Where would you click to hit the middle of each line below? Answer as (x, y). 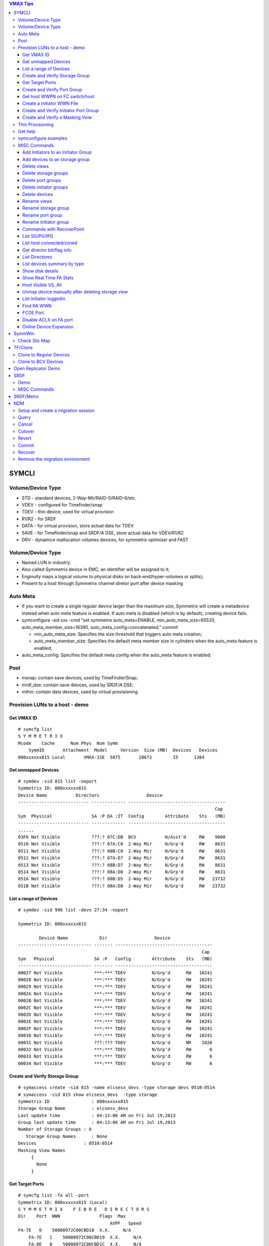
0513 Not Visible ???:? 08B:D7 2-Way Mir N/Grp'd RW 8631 (122, 865)
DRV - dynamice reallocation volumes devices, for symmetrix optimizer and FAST (105, 540)
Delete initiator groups (45, 187)
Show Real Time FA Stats (48, 278)
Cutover (26, 431)
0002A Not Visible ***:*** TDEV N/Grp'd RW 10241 (115, 994)
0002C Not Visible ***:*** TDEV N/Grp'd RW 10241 (115, 1008)
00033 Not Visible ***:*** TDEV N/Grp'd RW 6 (115, 1056)
